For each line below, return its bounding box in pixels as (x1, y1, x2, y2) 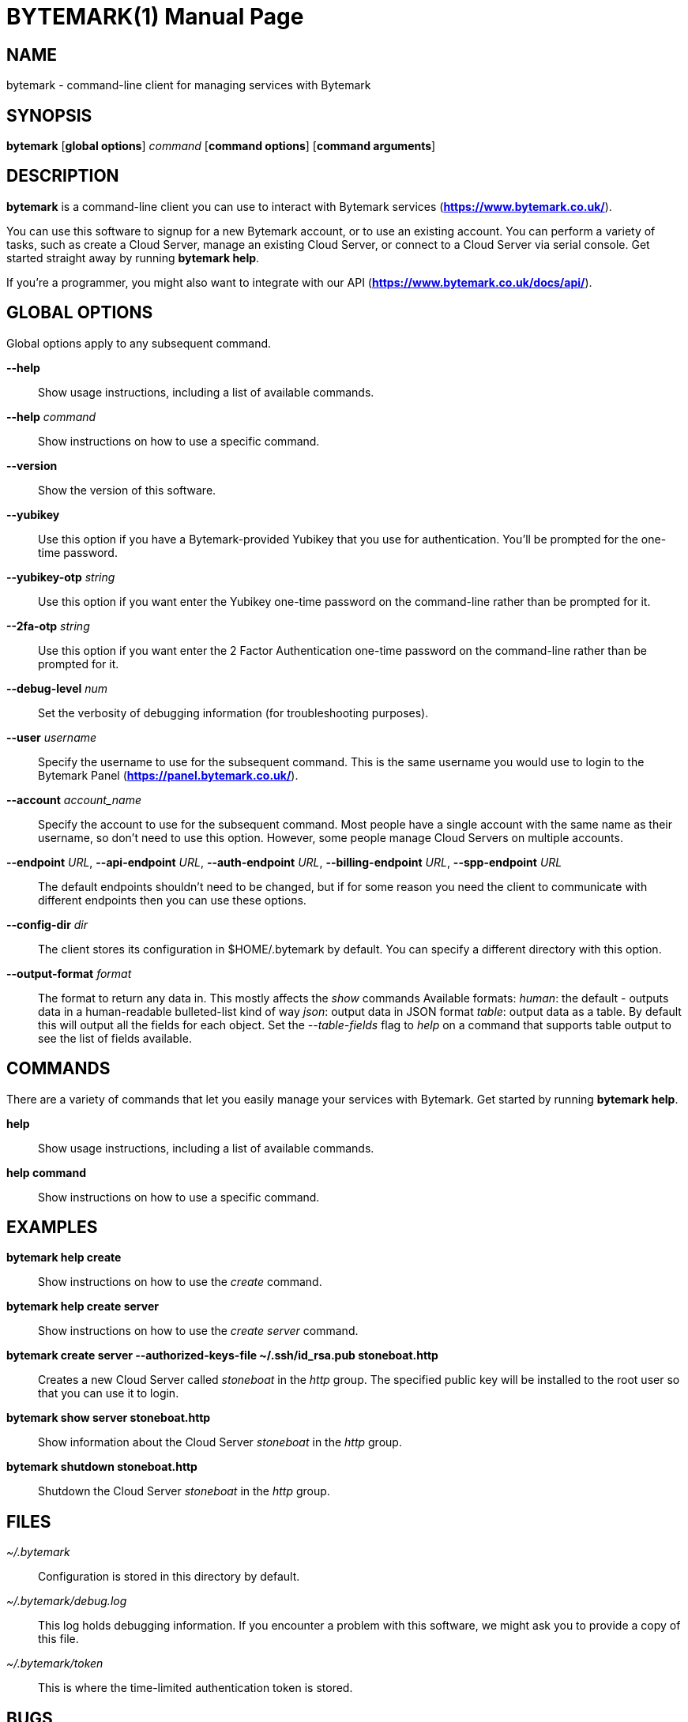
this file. (38, 1632, 79, 1646)
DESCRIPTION (6, 166, 119, 186)
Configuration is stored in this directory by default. (38, 1570, 300, 1584)
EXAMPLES (6, 1216, 98, 1237)
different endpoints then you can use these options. (38, 893, 306, 907)
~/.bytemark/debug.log (6, 1594, 127, 1608)
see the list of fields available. (38, 1031, 192, 1045)
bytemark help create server (6, 1299, 159, 1314)
